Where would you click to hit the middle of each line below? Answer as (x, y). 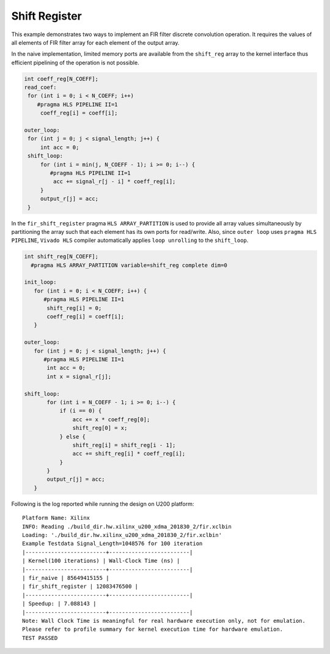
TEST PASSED (40, 638)
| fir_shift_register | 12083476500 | (80, 587)
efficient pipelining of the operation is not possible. (75, 62)
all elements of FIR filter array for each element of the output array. (95, 42)
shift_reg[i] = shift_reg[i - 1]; (124, 445)
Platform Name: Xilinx (56, 518)
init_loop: (40, 282)
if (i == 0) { (81, 411)
